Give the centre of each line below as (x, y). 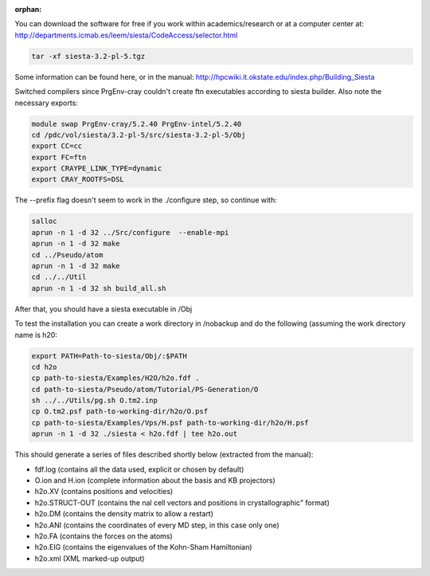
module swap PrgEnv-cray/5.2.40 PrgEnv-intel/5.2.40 (137, 124)
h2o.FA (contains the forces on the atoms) (104, 536)
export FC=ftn (59, 157)
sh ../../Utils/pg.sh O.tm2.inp (95, 401)
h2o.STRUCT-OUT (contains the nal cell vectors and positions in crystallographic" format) (182, 503)
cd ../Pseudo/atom (67, 255)
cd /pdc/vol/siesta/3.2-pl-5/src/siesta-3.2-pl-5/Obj (139, 135)
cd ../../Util (59, 277)
